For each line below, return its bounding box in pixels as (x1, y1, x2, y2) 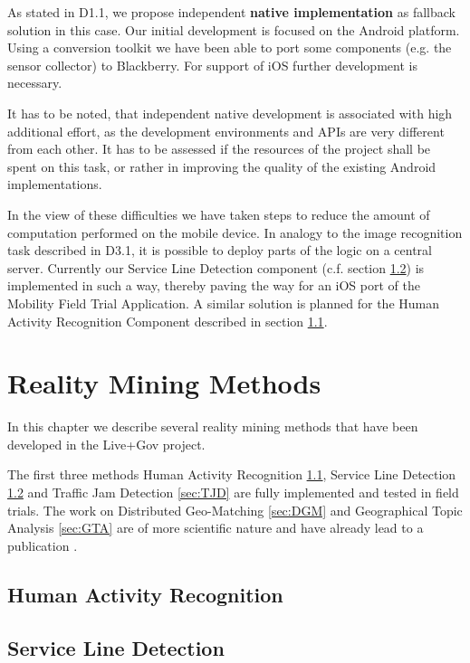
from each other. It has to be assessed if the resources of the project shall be (7, 139, 431, 158)
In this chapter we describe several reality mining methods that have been (7, 417, 418, 436)
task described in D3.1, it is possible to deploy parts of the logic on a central (7, 241, 432, 260)
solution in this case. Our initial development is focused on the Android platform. (7, 20, 460, 39)
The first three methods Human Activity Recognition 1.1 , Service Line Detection (7, 465, 456, 484)
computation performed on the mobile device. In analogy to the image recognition (7, 223, 463, 242)
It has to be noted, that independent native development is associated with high (7, 103, 453, 122)
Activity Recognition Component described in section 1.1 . (7, 311, 328, 330)
